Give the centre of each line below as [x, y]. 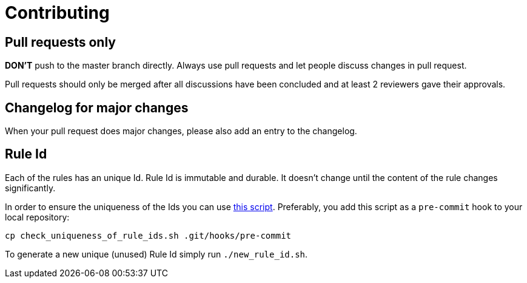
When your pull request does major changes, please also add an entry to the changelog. [181, 131]
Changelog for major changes [97, 107]
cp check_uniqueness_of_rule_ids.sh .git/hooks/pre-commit [148, 235]
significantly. [30, 188]
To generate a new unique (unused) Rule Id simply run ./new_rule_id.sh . [156, 254]
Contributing [57, 13]
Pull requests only [60, 42]
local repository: [37, 217]
